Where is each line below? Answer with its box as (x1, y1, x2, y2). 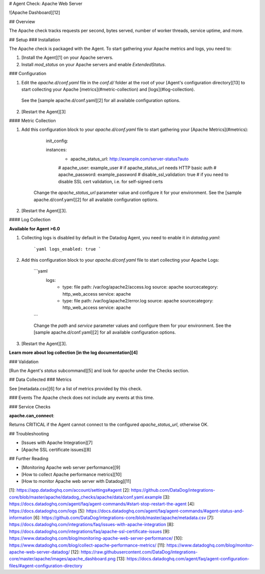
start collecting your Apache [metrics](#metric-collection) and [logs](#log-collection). (21, 86, 195, 92)
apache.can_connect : (9, 412, 55, 419)
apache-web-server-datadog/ (9, 549, 70, 555)
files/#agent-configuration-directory (9, 563, 83, 569)
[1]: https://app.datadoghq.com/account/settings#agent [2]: (9, 487, 130, 493)
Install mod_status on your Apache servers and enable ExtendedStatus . (21, 61, 166, 67)
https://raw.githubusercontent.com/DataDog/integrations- (80, 549, 198, 555)
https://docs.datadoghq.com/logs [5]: (9, 508, 85, 514)
